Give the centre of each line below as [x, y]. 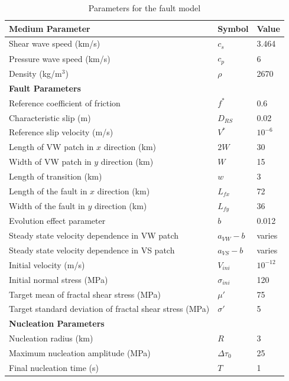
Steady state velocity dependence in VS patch [92, 250]
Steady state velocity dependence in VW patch [94, 235]
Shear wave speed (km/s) [55, 43]
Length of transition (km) [56, 176]
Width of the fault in [47, 206]
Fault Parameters [45, 88]
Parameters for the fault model [144, 8]
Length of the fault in [48, 190]
